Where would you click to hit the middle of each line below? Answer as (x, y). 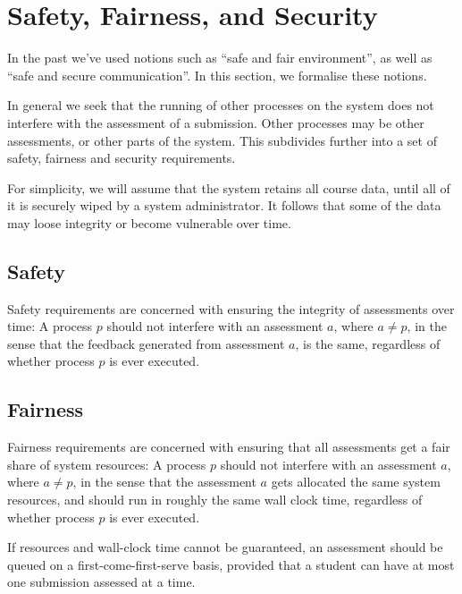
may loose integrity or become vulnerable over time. (149, 222)
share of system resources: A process (107, 464)
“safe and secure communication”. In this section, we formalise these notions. (217, 75)
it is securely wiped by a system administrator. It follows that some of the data (224, 205)
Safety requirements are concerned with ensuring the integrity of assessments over (231, 308)
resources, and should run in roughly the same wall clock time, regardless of (215, 500)
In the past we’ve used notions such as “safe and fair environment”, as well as (220, 58)
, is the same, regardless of (368, 343)
